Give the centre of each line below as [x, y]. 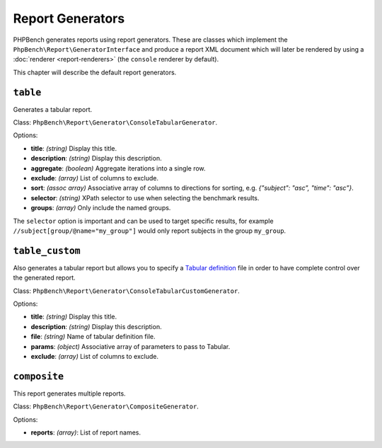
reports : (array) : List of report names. [86, 432]
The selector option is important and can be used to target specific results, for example [143, 221]
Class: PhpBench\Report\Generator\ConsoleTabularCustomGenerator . [126, 291]
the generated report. [44, 278]
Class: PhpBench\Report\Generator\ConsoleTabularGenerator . [115, 122]
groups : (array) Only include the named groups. [101, 208]
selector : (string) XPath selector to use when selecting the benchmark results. [145, 197]
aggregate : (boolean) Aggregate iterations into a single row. [118, 168]
